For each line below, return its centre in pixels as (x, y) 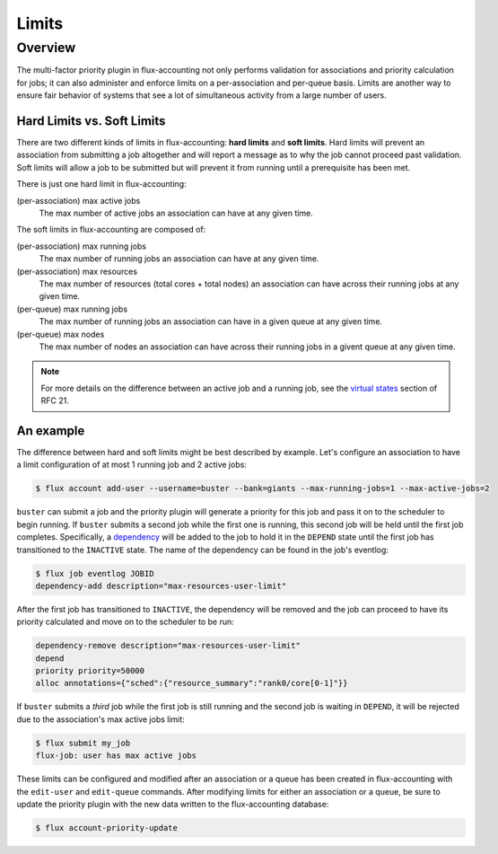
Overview (46, 48)
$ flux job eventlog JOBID (95, 573)
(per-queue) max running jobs (72, 309)
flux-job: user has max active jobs (116, 756)
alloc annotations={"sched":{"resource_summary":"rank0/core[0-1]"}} (192, 683)
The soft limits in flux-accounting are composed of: (111, 230)
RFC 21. (55, 401)
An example (51, 431)
